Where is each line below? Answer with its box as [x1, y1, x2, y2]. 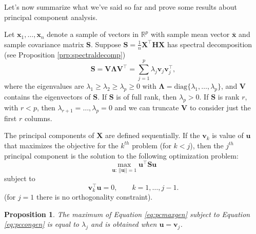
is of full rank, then [116, 91, 177, 102]
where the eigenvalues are [4, 81, 84, 91]
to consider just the [189, 102, 251, 112]
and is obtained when [91, 219, 157, 229]
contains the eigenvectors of [4, 91, 91, 102]
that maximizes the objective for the [4, 140, 119, 150]
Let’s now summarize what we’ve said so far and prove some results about [4, 2, 237, 12]
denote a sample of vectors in [47, 29, 139, 40]
